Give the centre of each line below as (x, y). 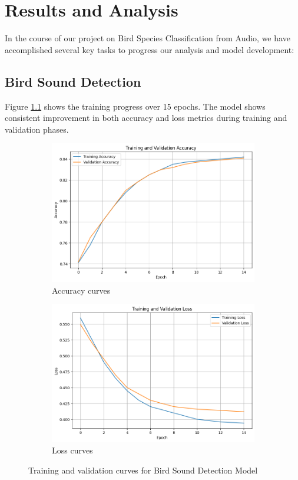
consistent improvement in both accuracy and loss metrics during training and (146, 118)
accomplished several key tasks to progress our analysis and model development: (150, 49)
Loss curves (72, 450)
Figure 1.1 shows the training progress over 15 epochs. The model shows (135, 106)
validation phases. (37, 129)
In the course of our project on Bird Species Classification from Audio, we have (148, 38)
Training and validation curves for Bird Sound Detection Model (143, 470)
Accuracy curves (81, 290)
